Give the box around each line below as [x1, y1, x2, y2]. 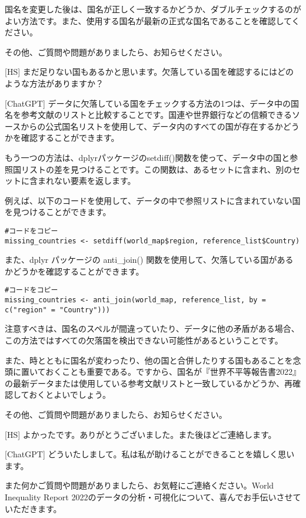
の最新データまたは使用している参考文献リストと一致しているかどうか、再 [5, 377, 292, 389]
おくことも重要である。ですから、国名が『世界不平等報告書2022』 [45, 365, 301, 378]
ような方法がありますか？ [5, 77, 104, 89]
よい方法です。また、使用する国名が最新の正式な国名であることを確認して [5, 14, 292, 27]
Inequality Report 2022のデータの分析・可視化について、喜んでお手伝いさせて [5, 490, 301, 503]
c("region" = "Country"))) [5, 305, 110, 314]
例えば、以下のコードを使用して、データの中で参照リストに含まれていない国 [5, 194, 301, 206]
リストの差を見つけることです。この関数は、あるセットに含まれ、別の [21, 163, 292, 175]
